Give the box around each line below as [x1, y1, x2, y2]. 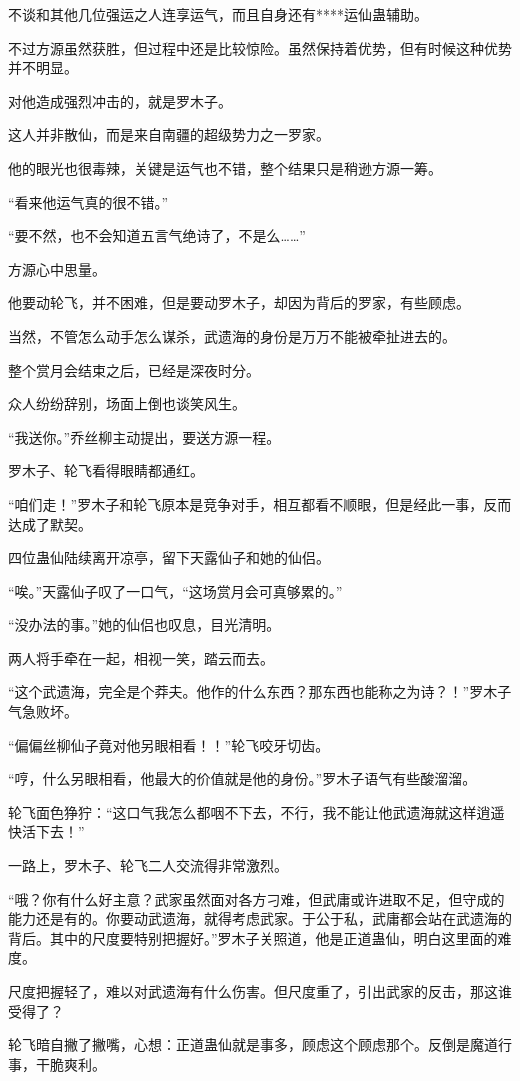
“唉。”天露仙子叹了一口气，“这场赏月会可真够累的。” [8, 580, 343, 601]
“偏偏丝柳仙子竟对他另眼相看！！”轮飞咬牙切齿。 [8, 734, 330, 755]
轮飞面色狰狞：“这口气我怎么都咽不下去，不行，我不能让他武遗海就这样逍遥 [8, 801, 505, 822]
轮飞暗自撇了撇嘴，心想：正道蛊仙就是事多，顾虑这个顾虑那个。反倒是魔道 [8, 1034, 498, 1055]
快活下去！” [8, 821, 85, 842]
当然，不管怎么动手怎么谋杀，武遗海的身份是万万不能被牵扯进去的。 [8, 325, 456, 346]
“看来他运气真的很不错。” [8, 191, 169, 212]
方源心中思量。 [8, 258, 106, 279]
